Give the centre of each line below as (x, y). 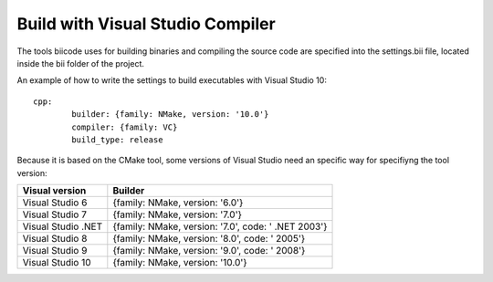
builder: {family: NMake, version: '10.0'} (170, 115)
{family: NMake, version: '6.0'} (178, 203)
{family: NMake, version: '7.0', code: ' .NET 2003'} (220, 226)
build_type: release (117, 140)
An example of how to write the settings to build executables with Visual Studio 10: (172, 80)
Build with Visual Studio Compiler (146, 24)
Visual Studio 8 (55, 239)
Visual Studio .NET (63, 226)
